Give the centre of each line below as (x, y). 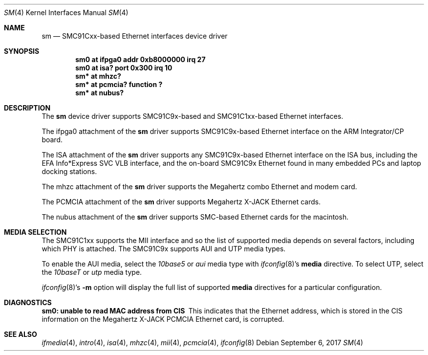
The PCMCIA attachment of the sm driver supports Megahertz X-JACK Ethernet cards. (181, 202)
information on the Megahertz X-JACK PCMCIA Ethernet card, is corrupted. (163, 319)
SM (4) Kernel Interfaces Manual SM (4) (66, 12)
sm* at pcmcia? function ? (119, 84)
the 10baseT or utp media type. (92, 272)
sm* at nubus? (100, 93)
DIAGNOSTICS (28, 302)
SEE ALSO (21, 334)
